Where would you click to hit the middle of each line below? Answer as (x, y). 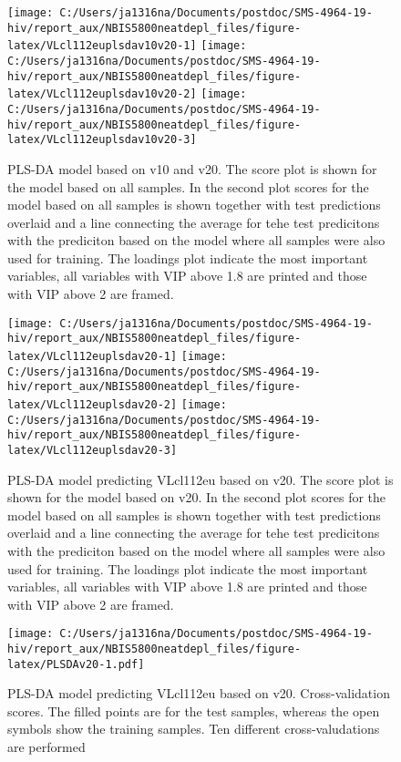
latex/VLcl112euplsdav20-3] (93, 450)
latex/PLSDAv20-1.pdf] (76, 664)
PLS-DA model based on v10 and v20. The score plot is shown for (192, 168)
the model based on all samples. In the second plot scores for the (188, 186)
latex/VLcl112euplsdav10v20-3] (102, 140)
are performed (46, 747)
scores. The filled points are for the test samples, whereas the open (194, 711)
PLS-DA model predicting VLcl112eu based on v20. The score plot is (200, 479)
